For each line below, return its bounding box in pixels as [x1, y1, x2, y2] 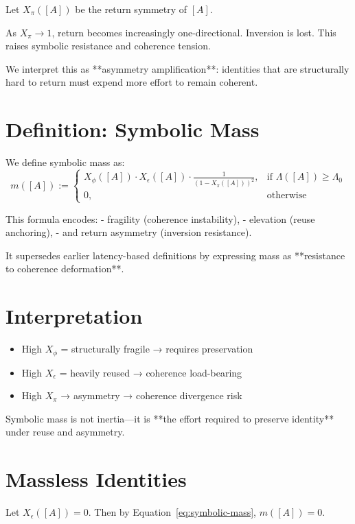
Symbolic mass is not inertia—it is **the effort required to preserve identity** [5, 411, 334, 425]
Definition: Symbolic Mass [5, 115, 260, 143]
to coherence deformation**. [5, 261, 124, 276]
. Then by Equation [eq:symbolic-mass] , [88, 505, 257, 519]
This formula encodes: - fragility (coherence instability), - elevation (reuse [5, 211, 315, 226]
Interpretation [5, 302, 143, 330]
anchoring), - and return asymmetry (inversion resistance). [5, 225, 252, 239]
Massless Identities [5, 465, 187, 493]
